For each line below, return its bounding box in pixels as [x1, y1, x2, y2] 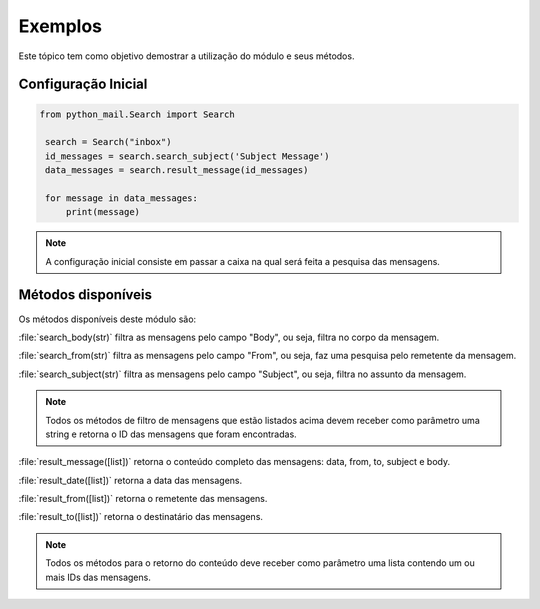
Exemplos [18, 15, 103, 37]
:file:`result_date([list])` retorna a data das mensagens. [18, 474, 243, 486]
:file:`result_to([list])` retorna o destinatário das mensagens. [18, 511, 264, 523]
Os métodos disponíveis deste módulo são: [18, 313, 197, 325]
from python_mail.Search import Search [39, 108, 235, 120]
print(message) [65, 206, 140, 218]
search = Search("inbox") [45, 136, 172, 148]
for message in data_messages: [45, 192, 199, 204]
